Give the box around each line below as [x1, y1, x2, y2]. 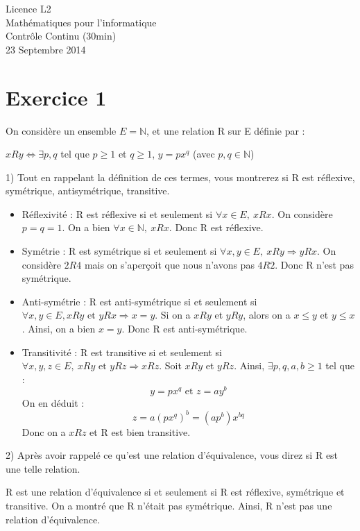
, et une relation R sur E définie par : [146, 123, 305, 137]
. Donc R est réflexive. [169, 220, 264, 235]
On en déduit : [22, 396, 85, 410]
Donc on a [22, 424, 66, 439]
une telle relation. [6, 461, 80, 475]
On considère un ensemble [6, 123, 117, 137]
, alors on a [243, 307, 291, 322]
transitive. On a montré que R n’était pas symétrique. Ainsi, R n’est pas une [6, 498, 332, 512]
